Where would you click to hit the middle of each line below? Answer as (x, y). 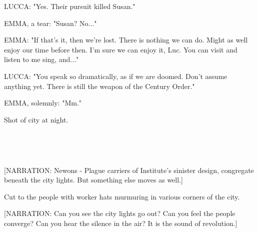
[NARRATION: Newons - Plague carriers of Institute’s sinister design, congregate (129, 170)
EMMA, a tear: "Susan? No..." (50, 23)
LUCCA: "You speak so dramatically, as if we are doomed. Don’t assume (116, 76)
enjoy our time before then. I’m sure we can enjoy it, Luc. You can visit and (121, 49)
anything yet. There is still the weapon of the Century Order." (99, 86)
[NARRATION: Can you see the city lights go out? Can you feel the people (120, 213)
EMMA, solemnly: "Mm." (43, 103)
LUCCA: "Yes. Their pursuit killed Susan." (70, 6)
